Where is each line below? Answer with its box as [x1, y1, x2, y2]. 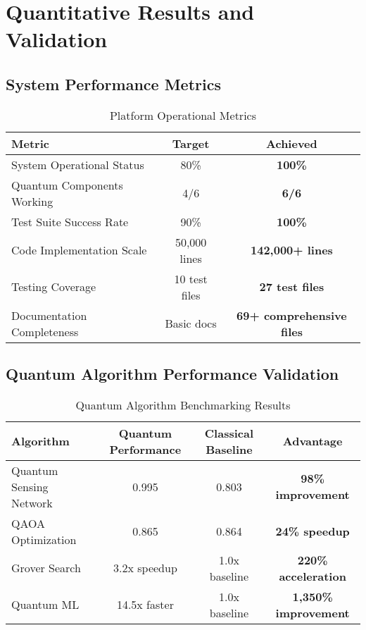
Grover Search [11, 560, 81, 576]
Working [11, 192, 53, 209]
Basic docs [165, 315, 217, 332]
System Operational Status [11, 156, 144, 173]
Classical [204, 424, 254, 441]
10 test [174, 270, 208, 287]
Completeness [11, 323, 79, 340]
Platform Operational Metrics [109, 106, 257, 123]
